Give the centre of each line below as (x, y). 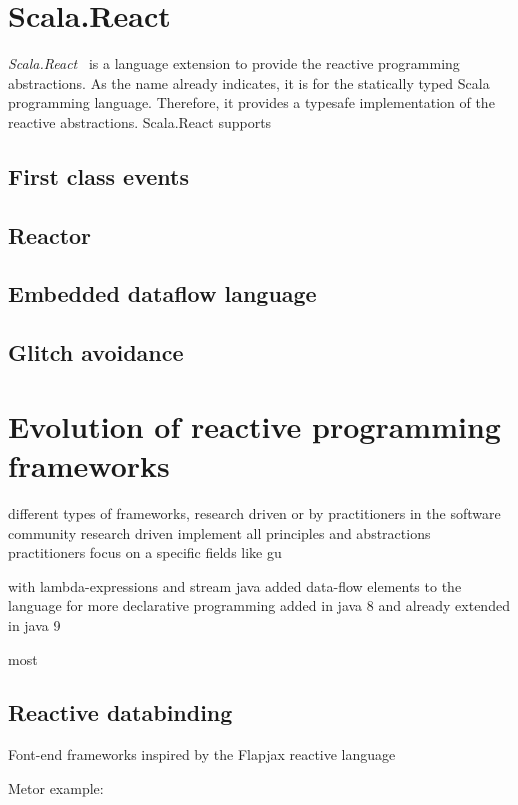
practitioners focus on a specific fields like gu (145, 552)
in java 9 (34, 624)
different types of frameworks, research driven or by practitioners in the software (254, 512)
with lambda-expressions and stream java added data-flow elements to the (235, 585)
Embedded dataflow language (162, 293)
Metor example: (56, 787)
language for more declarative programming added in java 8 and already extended (259, 605)
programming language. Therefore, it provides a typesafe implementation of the (251, 102)
